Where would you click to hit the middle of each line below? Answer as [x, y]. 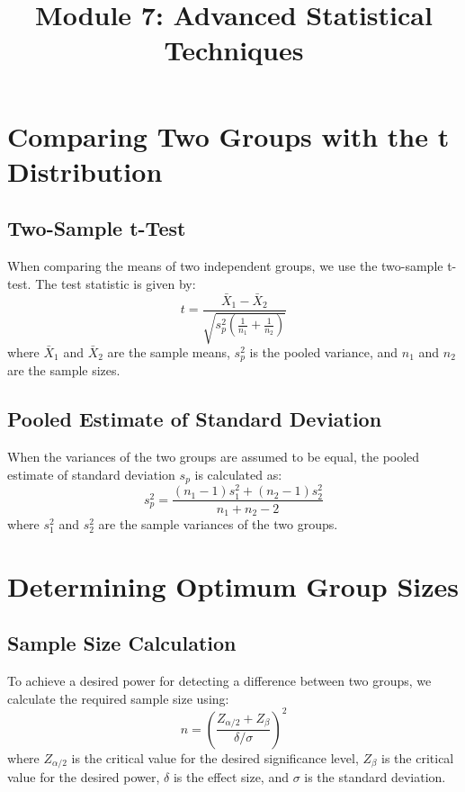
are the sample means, [169, 352]
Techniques [234, 50]
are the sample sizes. [64, 370]
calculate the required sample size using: [118, 698]
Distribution [85, 171]
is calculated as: [238, 474]
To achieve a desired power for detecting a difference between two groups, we [219, 681]
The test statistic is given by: [116, 283]
